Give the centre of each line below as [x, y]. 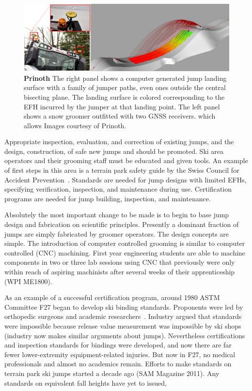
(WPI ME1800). [28, 281]
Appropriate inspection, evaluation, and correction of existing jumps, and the [119, 142]
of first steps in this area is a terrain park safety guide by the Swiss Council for [122, 170]
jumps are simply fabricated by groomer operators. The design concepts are [117, 233]
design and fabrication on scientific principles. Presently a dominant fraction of [122, 224]
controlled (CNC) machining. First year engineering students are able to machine [125, 252]
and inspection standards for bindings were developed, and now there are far [118, 345]
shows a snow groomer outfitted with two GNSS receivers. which [120, 116]
